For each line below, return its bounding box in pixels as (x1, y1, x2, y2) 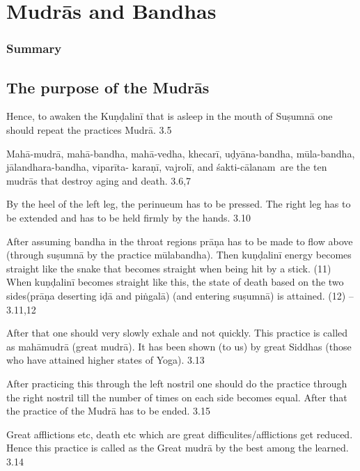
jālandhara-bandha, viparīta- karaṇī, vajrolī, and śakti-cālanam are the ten (6, 160, 327, 174)
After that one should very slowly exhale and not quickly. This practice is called (6, 325, 348, 340)
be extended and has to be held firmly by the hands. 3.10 (6, 210, 251, 224)
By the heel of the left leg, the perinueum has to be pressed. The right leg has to (6, 196, 351, 211)
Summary (6, 40, 62, 57)
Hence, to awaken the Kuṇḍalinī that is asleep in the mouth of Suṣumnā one (6, 109, 333, 123)
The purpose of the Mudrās (6, 76, 210, 98)
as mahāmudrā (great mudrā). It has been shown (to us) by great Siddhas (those (6, 339, 352, 353)
